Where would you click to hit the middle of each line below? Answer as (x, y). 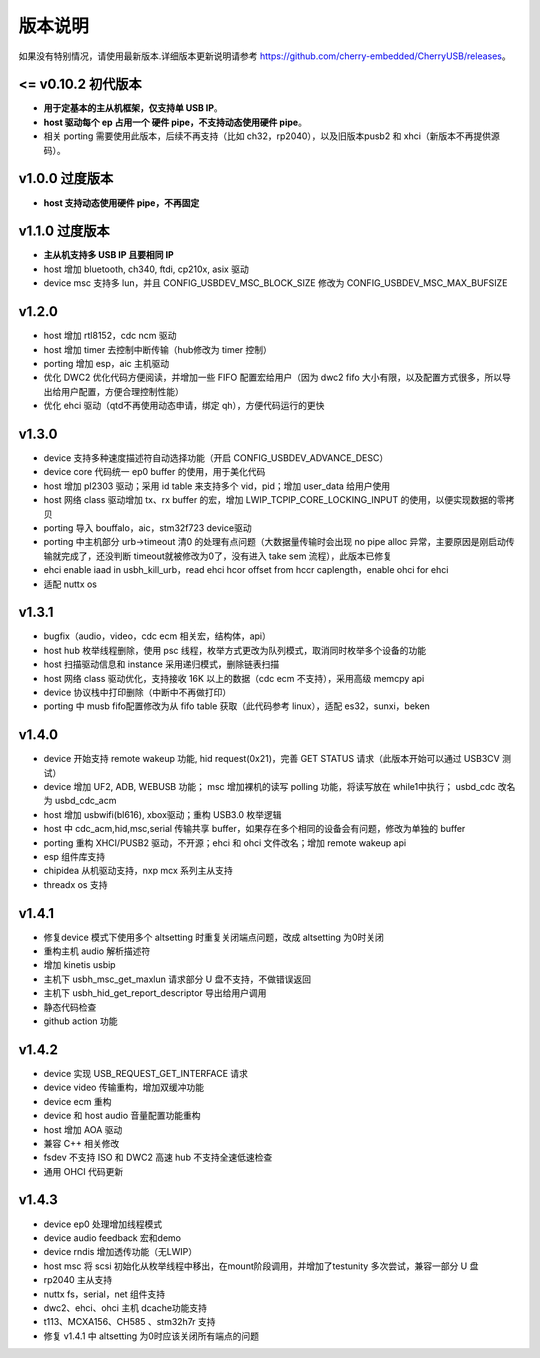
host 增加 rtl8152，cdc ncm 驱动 (110, 336)
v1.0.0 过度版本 (66, 178)
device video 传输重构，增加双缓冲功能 (124, 1087)
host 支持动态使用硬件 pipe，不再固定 (121, 202)
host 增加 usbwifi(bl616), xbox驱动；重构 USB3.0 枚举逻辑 (162, 814)
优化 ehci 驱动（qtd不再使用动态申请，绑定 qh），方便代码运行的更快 (184, 406)
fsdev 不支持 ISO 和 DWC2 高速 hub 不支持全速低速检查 (158, 1157)
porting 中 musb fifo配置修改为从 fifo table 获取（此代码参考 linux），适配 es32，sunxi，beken (236, 706)
